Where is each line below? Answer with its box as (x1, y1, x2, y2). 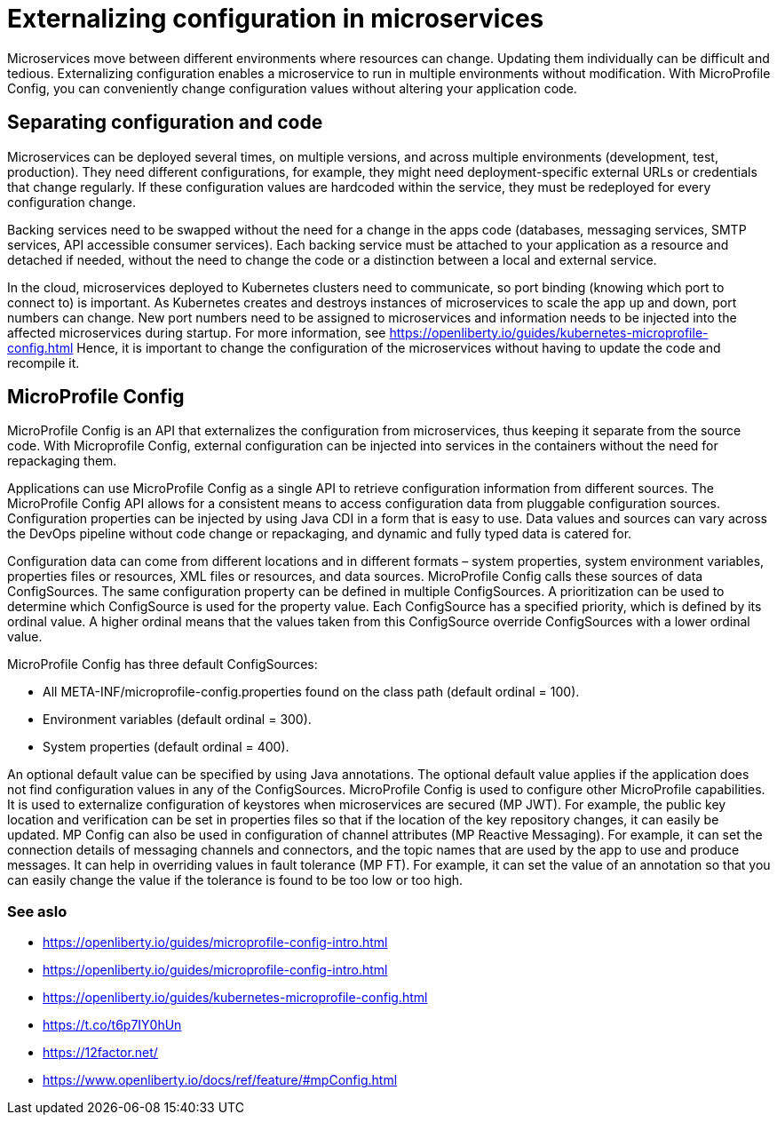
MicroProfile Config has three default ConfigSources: (7, 656, 318, 672)
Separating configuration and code (7, 111, 323, 134)
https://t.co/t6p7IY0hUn (43, 1017, 182, 1033)
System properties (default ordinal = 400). (43, 739, 289, 755)
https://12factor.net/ (43, 1045, 158, 1061)
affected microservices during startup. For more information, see (7, 324, 386, 340)
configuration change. (7, 194, 136, 210)
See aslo (7, 902, 67, 920)
